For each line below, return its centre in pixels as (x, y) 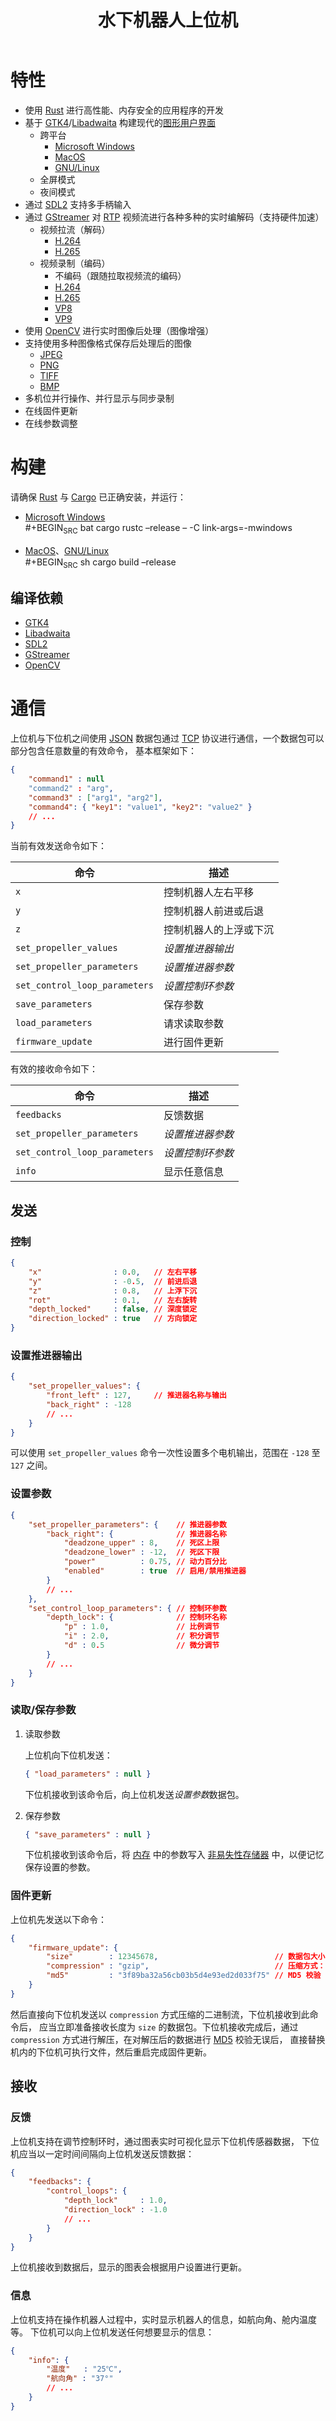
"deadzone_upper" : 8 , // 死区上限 (141, 1543)
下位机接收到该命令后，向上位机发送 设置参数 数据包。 (134, 1794)
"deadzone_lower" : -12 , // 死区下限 (141, 1552)
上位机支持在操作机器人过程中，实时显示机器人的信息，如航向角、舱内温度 (163, 2319)
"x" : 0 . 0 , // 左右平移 (113, 1272)
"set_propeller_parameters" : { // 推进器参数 (127, 1524)
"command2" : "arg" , (71, 788)
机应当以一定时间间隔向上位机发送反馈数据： (102, 2153)
